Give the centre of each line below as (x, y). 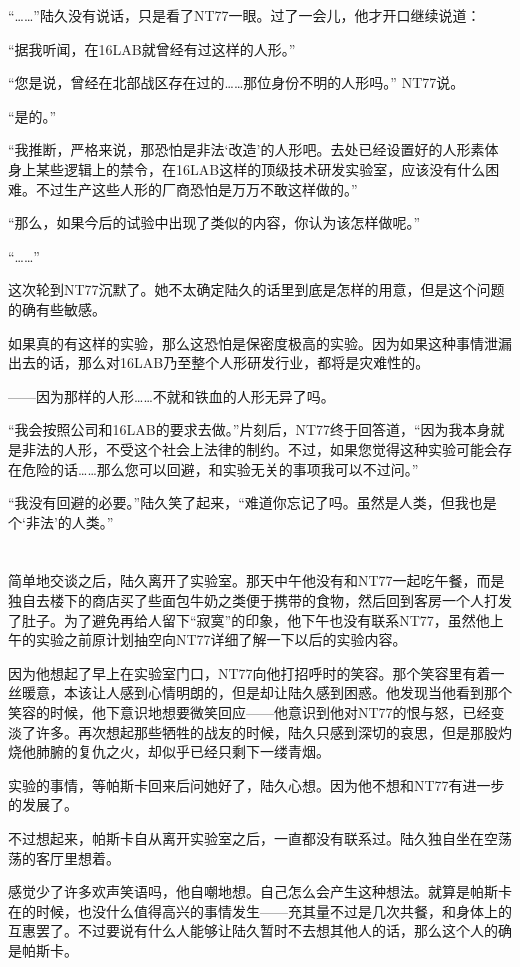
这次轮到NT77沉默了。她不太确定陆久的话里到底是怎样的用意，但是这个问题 (256, 289)
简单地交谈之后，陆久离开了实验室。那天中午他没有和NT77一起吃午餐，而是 (256, 580)
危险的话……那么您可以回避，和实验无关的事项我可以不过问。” (220, 468)
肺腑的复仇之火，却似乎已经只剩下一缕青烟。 (182, 751)
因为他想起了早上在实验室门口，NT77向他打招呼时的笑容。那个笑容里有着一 (256, 672)
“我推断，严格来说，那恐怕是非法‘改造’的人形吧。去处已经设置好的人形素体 (253, 149)
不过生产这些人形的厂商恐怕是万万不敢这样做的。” (196, 188)
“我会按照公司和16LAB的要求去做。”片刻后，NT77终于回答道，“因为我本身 (249, 429)
